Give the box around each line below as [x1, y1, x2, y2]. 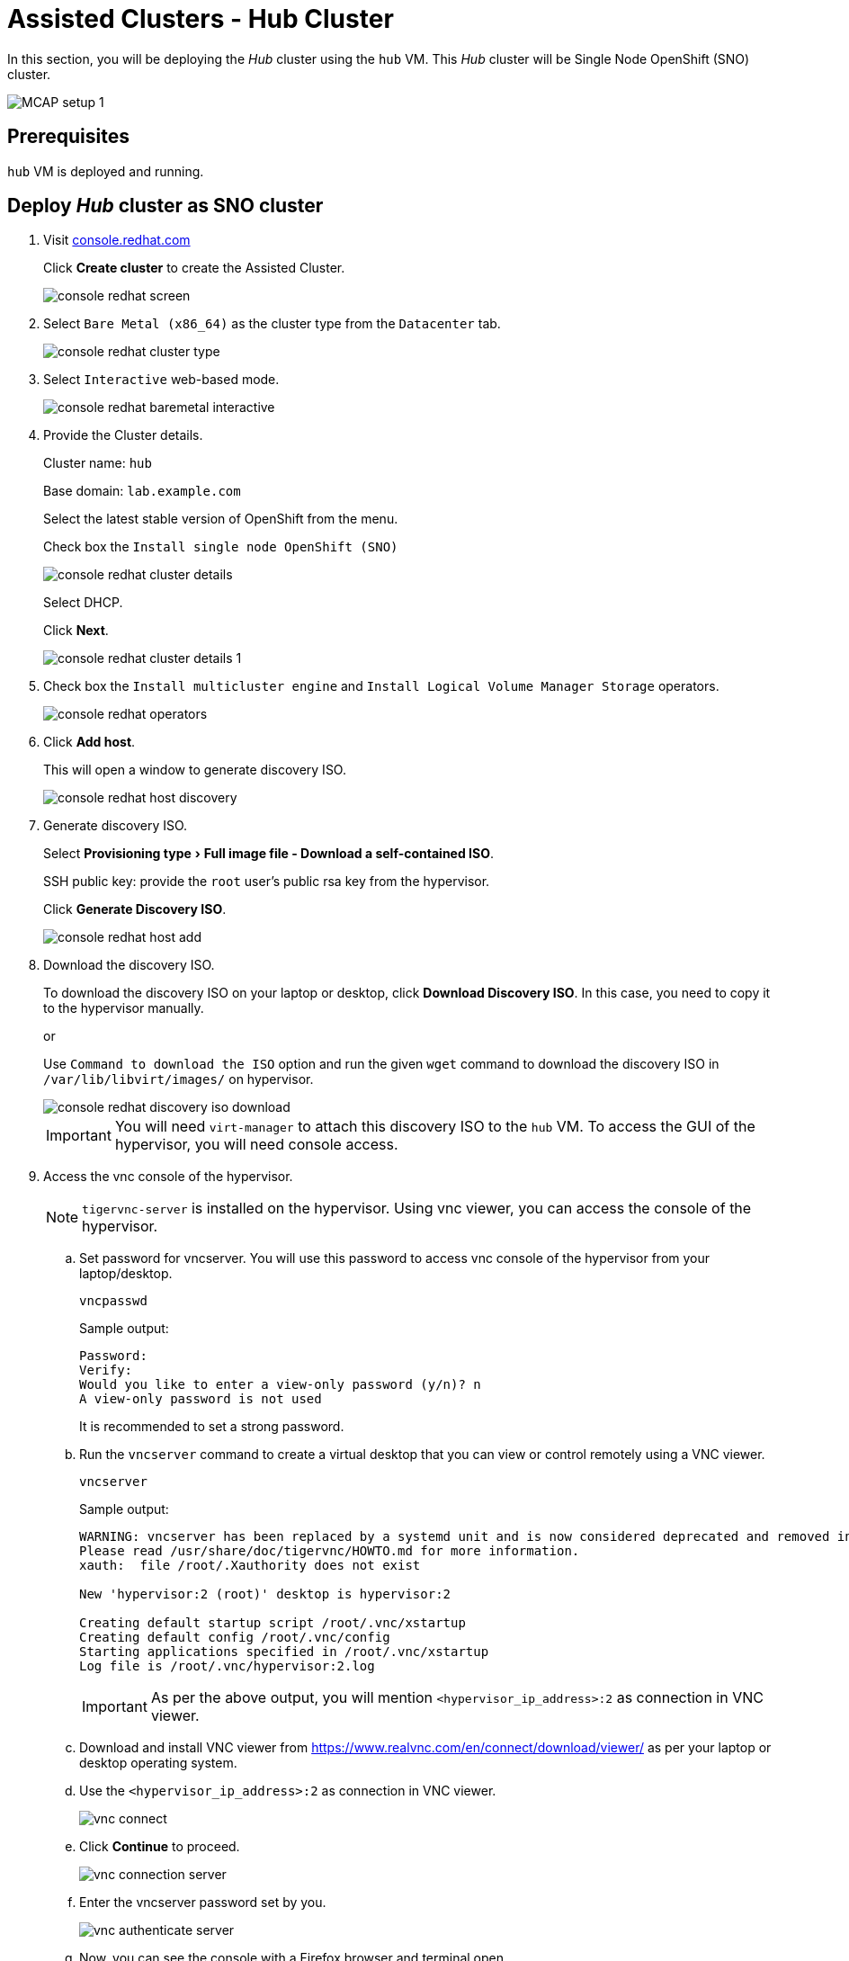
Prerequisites [7, 125, 130, 148]
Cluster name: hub [43, 455, 152, 471]
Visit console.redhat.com [43, 232, 191, 248]
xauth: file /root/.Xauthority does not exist [79, 1558, 421, 1573]
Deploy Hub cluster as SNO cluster [7, 194, 324, 218]
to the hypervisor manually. [43, 1000, 204, 1016]
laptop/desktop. [79, 1266, 173, 1282]
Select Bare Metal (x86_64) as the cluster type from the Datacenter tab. [43, 316, 501, 332]
